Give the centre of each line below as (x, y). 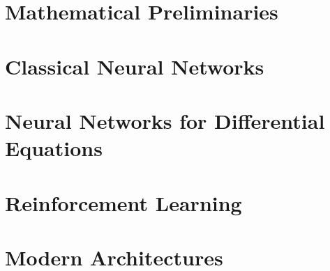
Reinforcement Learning (123, 202)
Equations (54, 148)
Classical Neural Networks (135, 66)
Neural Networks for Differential (165, 120)
